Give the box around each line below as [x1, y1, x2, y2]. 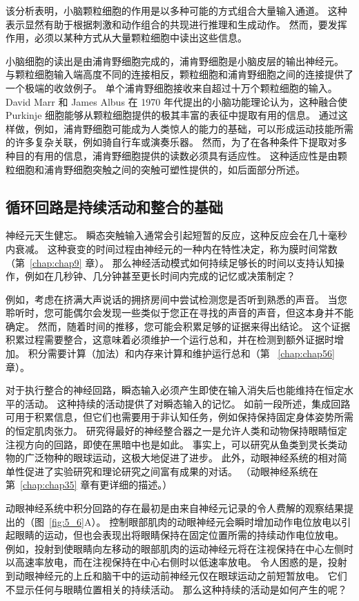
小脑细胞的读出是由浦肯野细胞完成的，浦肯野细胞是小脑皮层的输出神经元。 [6, 53, 344, 68]
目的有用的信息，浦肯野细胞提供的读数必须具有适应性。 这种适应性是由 [14, 148, 338, 162]
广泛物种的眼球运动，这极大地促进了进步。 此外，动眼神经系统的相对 [24, 450, 338, 465]
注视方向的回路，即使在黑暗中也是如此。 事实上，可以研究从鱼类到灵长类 [6, 437, 338, 451]
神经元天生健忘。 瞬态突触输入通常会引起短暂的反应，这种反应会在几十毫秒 [6, 228, 347, 242]
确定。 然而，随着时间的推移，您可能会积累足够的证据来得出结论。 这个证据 [6, 318, 351, 333]
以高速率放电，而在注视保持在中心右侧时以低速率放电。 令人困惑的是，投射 [6, 555, 347, 569]
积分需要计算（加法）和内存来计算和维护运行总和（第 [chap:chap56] [28, 346, 335, 361]
